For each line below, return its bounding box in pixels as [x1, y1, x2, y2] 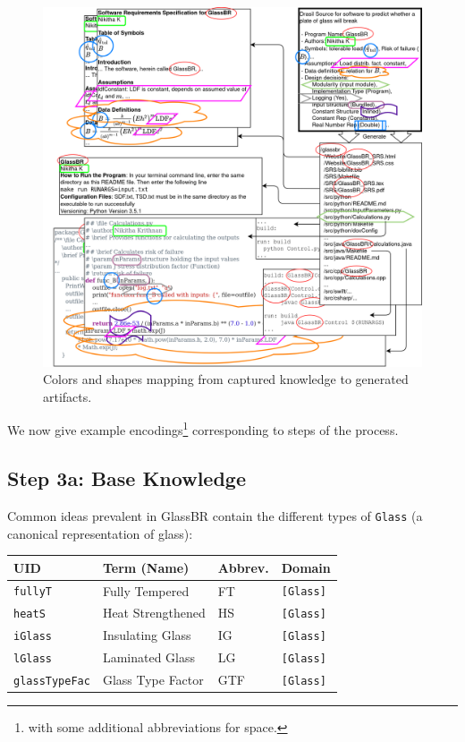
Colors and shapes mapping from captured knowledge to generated [43, 370, 409, 388]
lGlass [13, 652, 52, 666]
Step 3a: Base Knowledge [7, 465, 246, 492]
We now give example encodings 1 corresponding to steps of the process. [7, 418, 399, 439]
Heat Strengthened [102, 603, 206, 622]
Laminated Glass [102, 648, 196, 667]
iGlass [13, 630, 52, 644]
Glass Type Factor [102, 670, 204, 689]
